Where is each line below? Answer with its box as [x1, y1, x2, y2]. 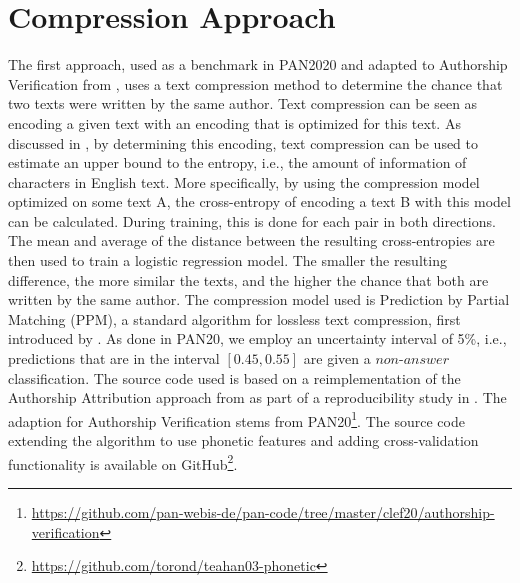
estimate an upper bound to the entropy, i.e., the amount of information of [8, 152, 467, 173]
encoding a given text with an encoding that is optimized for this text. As [8, 112, 461, 133]
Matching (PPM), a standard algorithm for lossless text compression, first [8, 308, 461, 329]
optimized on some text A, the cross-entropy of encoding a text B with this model [8, 191, 511, 212]
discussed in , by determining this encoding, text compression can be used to [8, 132, 479, 153]
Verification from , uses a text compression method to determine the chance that [8, 73, 503, 94]
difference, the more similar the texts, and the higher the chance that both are [8, 269, 489, 290]
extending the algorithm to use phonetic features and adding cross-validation [8, 430, 479, 451]
